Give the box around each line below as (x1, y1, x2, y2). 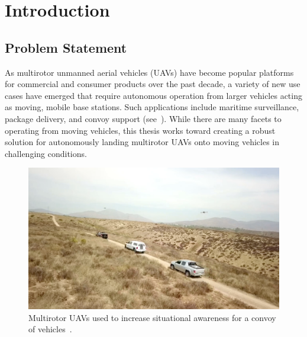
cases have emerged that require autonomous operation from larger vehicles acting (5, 89, 302, 101)
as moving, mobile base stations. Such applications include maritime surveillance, (5, 101, 299, 113)
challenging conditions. (5, 147, 87, 159)
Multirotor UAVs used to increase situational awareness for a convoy (28, 311, 276, 323)
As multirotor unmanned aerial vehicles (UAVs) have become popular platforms (5, 66, 294, 78)
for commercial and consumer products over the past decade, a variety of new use (5, 78, 300, 90)
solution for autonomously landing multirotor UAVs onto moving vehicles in (5, 136, 280, 148)
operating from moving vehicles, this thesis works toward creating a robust (5, 124, 276, 136)
